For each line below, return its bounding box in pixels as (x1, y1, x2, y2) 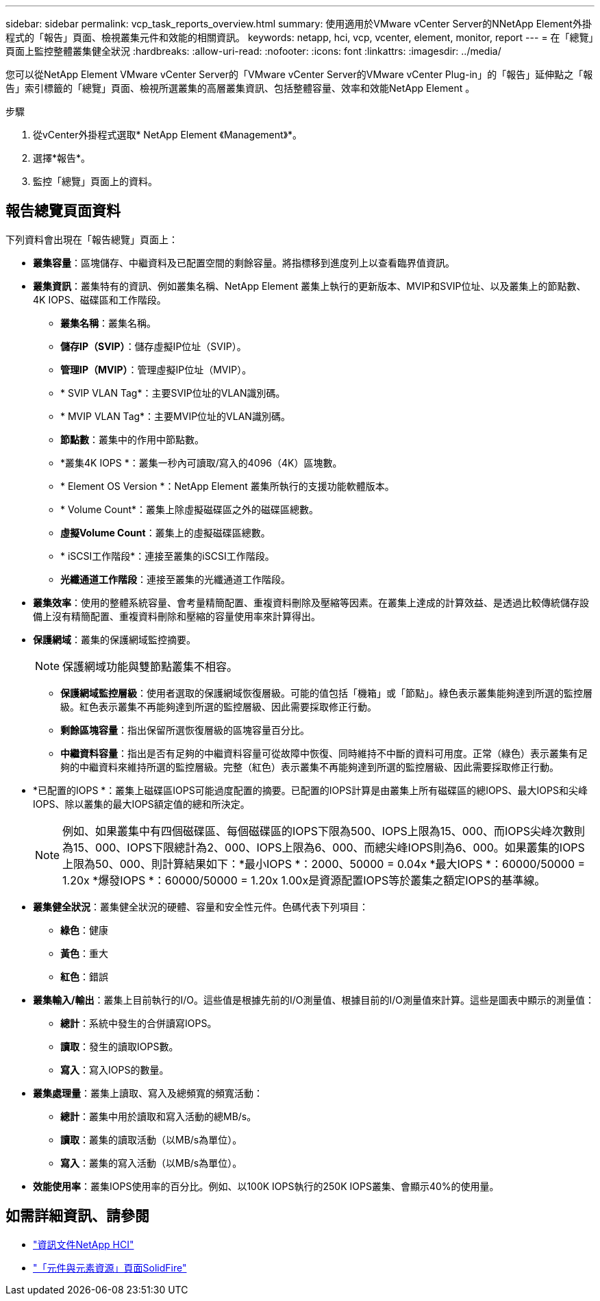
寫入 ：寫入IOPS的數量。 (60, 1063, 169, 1076)
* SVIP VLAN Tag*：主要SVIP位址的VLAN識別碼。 (60, 386, 286, 399)
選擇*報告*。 (33, 152, 91, 164)
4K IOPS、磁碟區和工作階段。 (33, 293, 166, 306)
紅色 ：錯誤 (60, 970, 108, 982)
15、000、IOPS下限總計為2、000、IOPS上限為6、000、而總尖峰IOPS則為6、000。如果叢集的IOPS (73, 840, 585, 854)
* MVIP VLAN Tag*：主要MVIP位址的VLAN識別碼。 (60, 410, 290, 422)
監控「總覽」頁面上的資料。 (33, 175, 158, 187)
